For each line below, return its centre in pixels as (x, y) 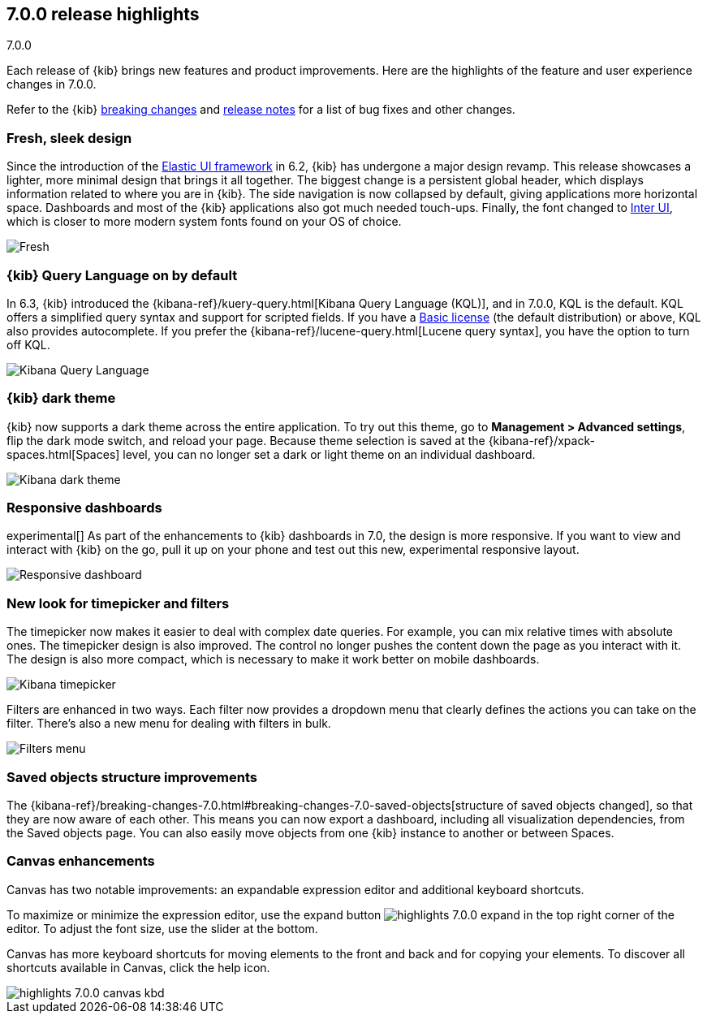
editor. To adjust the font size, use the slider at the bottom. (162, 928)
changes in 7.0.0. (52, 84)
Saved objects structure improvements (132, 777)
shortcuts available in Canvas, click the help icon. (138, 967)
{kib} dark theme (61, 398)
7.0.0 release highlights (103, 14)
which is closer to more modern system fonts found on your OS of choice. (204, 222)
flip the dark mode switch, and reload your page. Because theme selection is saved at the (246, 440)
